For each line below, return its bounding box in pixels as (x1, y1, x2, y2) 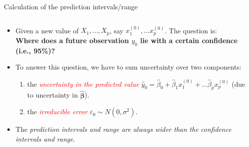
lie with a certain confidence (140, 35, 238, 45)
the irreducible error (27, 106, 88, 117)
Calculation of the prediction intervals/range (4, 1, 138, 11)
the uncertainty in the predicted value (27, 78, 139, 89)
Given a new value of (15, 25, 79, 35)
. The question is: (165, 25, 217, 35)
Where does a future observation (15, 35, 129, 45)
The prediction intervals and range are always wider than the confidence (15, 124, 231, 134)
